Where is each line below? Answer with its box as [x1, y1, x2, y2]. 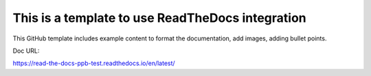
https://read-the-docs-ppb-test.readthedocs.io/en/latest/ [12, 59, 175, 68]
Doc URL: [12, 47, 40, 55]
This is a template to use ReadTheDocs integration [12, 10, 306, 25]
